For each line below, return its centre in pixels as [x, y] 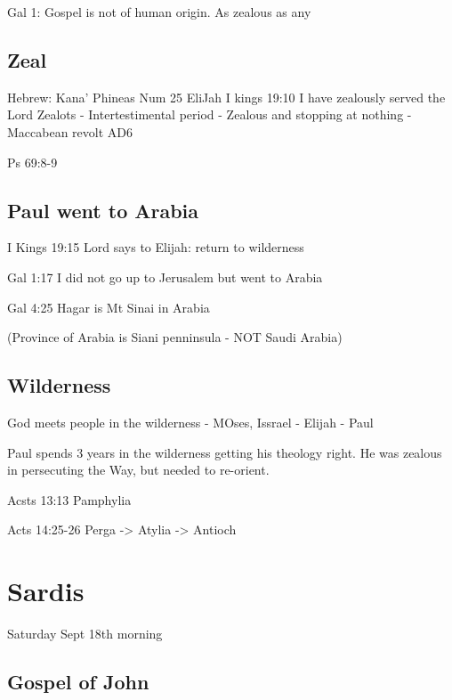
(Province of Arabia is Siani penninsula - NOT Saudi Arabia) [175, 337]
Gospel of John [78, 682]
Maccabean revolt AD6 [70, 131]
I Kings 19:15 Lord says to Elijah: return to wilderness [156, 247]
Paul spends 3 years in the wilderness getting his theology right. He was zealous [225, 452]
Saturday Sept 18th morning [85, 634]
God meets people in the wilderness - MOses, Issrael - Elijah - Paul [190, 422]
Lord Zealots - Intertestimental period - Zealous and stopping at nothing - [210, 114]
